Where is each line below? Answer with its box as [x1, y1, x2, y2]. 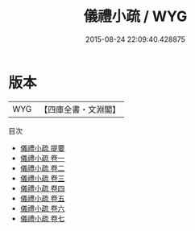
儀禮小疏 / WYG [83, 7, 188, 26]
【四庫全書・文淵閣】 [39, 104, 121, 115]
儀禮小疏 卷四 [19, 183, 65, 193]
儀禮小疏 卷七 [19, 213, 65, 223]
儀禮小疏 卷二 [19, 163, 65, 173]
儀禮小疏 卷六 [19, 203, 65, 213]
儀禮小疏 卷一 [19, 153, 65, 163]
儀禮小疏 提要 [19, 142, 65, 153]
